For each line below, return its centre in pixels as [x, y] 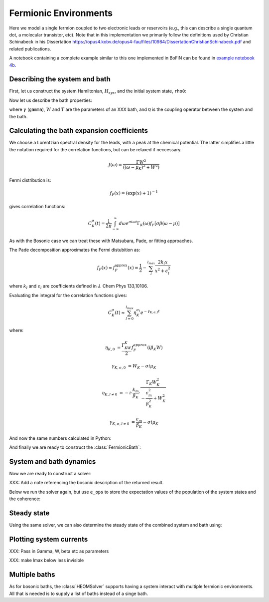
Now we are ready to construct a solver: [50, 474]
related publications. [30, 49]
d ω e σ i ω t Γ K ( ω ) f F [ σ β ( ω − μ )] [149, 223]
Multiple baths [32, 575]
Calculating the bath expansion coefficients [78, 131]
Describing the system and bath [60, 79]
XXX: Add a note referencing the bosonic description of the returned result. [86, 483]
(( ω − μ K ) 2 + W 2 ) [141, 167]
